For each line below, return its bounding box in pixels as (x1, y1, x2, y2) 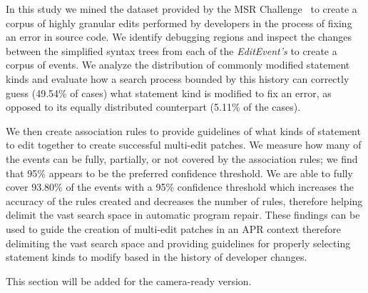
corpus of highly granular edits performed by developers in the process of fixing (6, 15, 352, 30)
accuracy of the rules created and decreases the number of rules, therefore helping (6, 193, 363, 208)
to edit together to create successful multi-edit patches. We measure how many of (6, 137, 362, 152)
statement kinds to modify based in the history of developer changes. (6, 249, 307, 264)
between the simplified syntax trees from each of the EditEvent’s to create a (6, 43, 337, 58)
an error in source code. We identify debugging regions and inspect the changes (6, 29, 352, 44)
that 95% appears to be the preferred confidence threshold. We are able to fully (6, 165, 353, 180)
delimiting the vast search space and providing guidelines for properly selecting (6, 235, 351, 250)
